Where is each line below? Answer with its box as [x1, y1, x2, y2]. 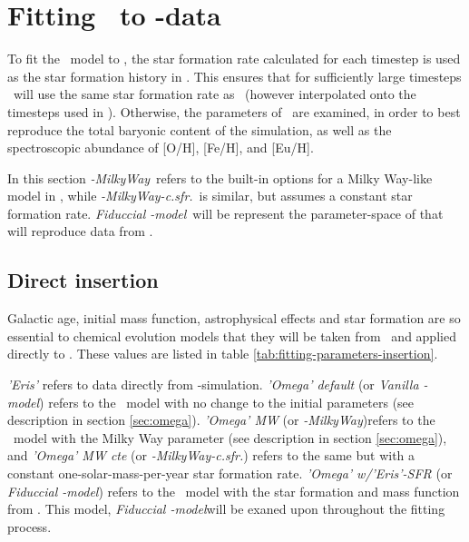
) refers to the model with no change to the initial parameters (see [39, 392, 415, 411]
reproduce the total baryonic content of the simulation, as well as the [7, 120, 392, 139]
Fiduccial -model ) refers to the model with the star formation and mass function [7, 481, 460, 500]
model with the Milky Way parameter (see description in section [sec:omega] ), [13, 428, 447, 447]
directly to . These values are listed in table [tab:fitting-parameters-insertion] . [7, 344, 438, 363]
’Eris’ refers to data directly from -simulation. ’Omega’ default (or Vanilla [7, 375, 419, 394]
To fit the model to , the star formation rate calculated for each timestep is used [7, 49, 461, 68]
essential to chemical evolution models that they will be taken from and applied [7, 326, 456, 345]
